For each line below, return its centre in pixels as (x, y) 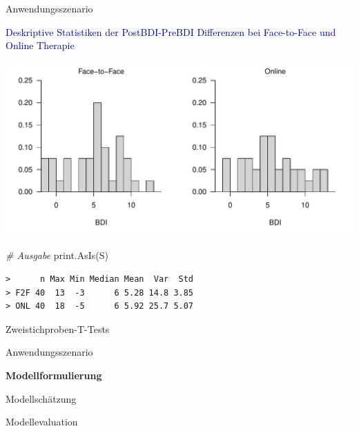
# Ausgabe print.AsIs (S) (57, 255)
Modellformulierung (54, 375)
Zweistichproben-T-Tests (58, 328)
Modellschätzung (41, 398)
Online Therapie (40, 45)
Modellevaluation (42, 422)
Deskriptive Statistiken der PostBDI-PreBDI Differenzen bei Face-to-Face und (171, 31)
